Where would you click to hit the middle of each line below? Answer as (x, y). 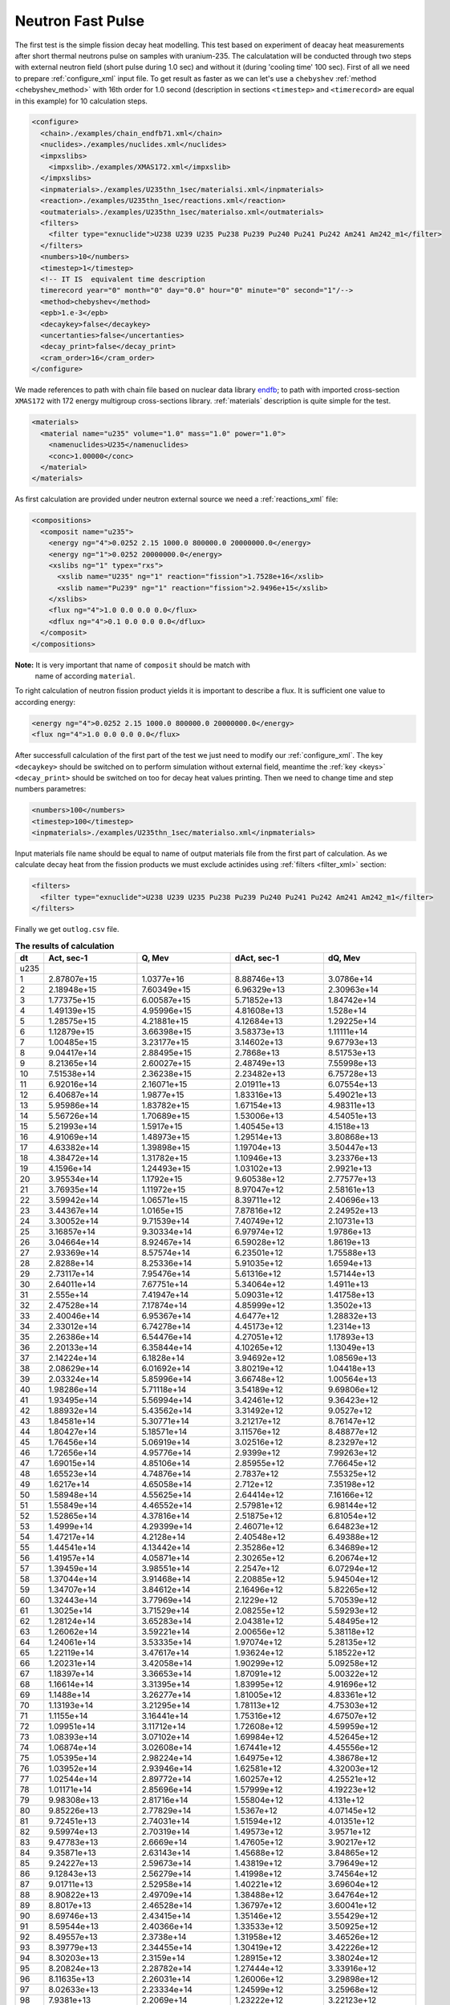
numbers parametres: (51, 789)
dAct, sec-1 (257, 958)
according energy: (45, 702)
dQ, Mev (344, 958)
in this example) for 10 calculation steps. (81, 101)
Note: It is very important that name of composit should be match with (132, 665)
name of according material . (85, 676)
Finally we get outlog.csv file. (67, 930)
